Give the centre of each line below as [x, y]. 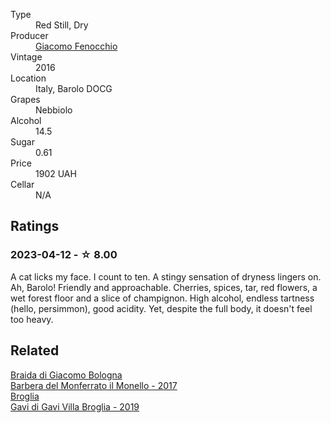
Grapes [25, 99]
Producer [29, 35]
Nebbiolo [54, 110]
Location [28, 78]
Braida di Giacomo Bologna [66, 375]
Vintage [26, 57]
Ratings [35, 226]
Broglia [25, 396]
